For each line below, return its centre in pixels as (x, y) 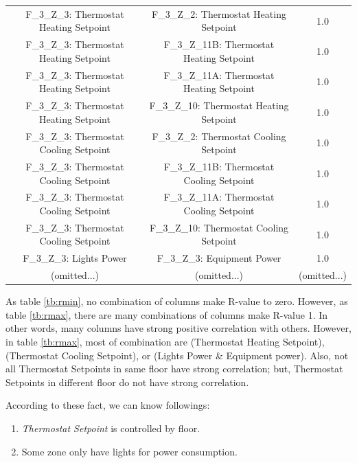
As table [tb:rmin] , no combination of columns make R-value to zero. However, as (177, 301)
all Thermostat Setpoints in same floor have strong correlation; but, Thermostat (174, 369)
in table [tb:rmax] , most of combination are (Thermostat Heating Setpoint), (165, 341)
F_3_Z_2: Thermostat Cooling (219, 136)
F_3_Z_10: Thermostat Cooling (219, 227)
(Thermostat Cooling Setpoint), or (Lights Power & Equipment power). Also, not (177, 355)
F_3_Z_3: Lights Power (75, 258)
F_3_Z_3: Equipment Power (219, 258)
